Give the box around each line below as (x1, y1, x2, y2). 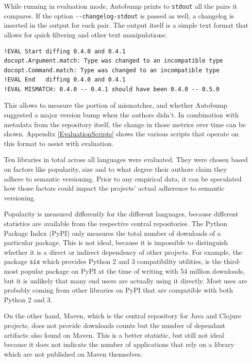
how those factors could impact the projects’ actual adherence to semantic (4, 183, 225, 193)
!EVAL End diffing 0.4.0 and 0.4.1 (4, 76, 126, 83)
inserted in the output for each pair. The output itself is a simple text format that (4, 20, 249, 30)
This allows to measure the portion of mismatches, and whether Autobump (4, 100, 228, 110)
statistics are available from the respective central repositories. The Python (4, 218, 228, 228)
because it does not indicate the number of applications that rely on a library (4, 339, 235, 349)
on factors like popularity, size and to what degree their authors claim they (4, 164, 227, 174)
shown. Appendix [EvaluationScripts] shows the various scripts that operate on (4, 129, 239, 139)
